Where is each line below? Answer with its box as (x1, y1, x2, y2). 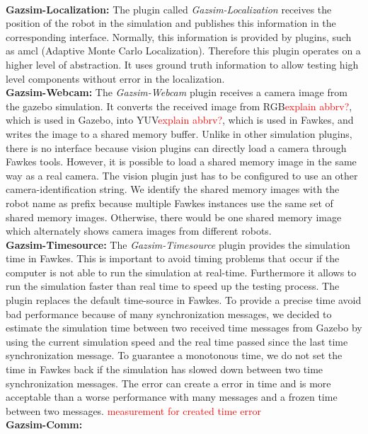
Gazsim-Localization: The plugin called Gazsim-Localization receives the (6, 1, 332, 16)
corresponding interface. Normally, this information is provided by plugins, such (6, 29, 352, 44)
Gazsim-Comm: (6, 417, 83, 432)
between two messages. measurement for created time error (6, 403, 261, 418)
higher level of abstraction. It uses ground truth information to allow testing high (6, 57, 359, 71)
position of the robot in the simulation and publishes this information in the (6, 16, 336, 30)
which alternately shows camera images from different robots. (6, 223, 272, 238)
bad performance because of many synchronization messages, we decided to (6, 306, 332, 321)
